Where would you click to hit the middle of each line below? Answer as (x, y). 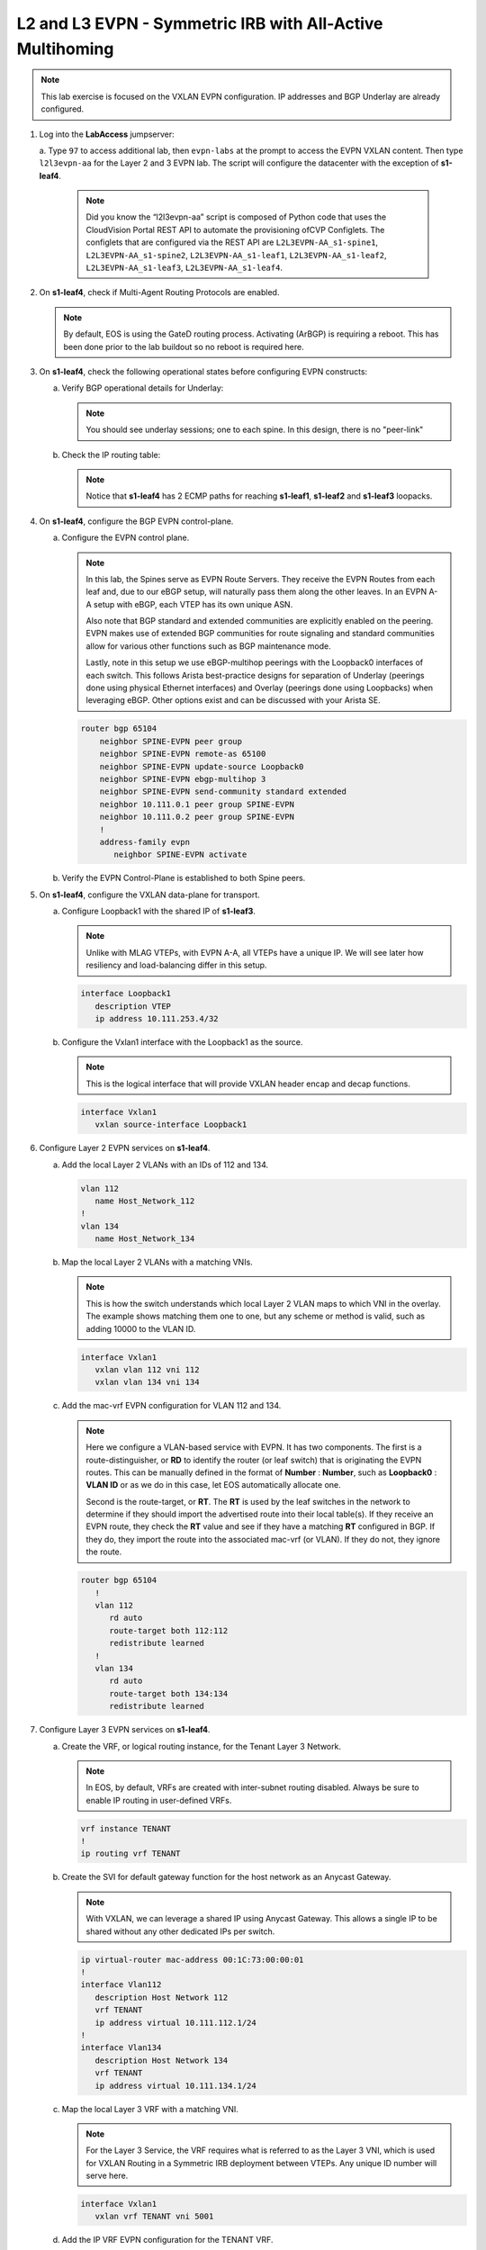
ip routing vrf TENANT (130, 1854)
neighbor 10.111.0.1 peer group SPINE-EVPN (197, 804)
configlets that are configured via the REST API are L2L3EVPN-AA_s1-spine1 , (232, 242)
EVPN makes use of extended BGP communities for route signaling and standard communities (261, 634)
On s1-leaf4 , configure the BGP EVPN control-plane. (136, 521)
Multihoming (65, 49)
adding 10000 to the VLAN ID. (141, 1328)
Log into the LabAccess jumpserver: (107, 134)
